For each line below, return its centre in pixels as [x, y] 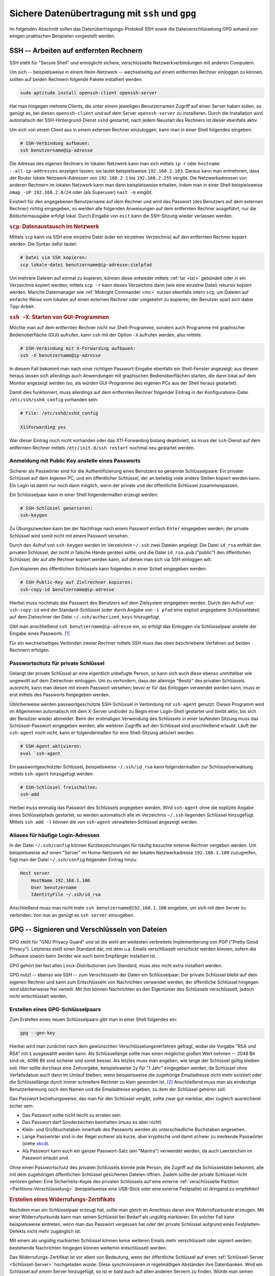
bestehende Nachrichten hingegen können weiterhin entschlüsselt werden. [88, 1247]
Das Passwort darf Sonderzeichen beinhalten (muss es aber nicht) [92, 1122]
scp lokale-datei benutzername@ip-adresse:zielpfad [86, 265]
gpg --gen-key [38, 1033]
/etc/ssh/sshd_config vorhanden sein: [54, 399]
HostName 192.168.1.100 [60, 880]
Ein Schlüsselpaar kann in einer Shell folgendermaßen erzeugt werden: [84, 495]
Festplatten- [248, 1224]
